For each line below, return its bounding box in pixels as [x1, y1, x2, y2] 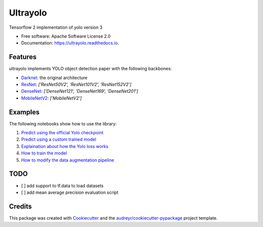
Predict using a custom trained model [21, 137, 96, 143]
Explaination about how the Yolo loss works [21, 143, 109, 149]
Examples [9, 108, 40, 116]
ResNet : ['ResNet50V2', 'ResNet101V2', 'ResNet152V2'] [21, 82, 131, 87]
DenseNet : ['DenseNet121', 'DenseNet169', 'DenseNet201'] [21, 88, 138, 94]
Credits [9, 202, 32, 210]
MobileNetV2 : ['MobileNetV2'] [21, 95, 82, 101]
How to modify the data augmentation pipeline [21, 157, 114, 163]
